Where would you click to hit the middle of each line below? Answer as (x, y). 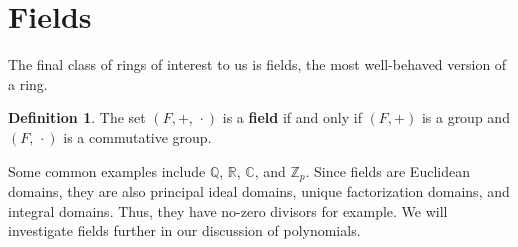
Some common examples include (107, 170)
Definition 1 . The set (77, 117)
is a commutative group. (137, 136)
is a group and (465, 117)
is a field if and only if (292, 117)
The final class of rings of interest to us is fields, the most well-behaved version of (257, 64)
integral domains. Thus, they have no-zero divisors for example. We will (228, 210)
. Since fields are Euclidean (387, 170)
